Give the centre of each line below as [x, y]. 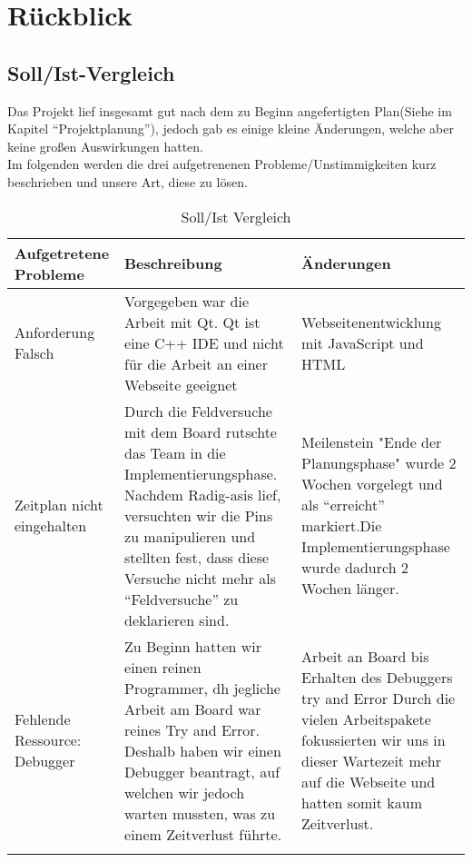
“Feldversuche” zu [182, 599]
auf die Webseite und [369, 782]
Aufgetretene [62, 253]
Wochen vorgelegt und [372, 484]
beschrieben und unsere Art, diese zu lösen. [128, 181]
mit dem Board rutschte [201, 431]
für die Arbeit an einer [196, 363]
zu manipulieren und [190, 536]
